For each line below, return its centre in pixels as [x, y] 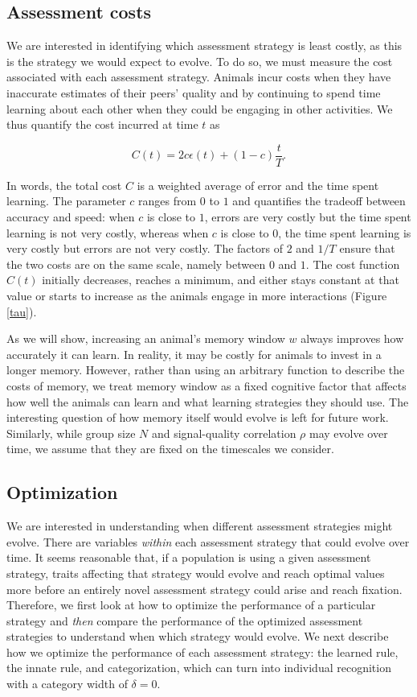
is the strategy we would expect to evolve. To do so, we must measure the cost [200, 61]
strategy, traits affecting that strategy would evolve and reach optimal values [196, 573]
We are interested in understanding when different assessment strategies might [200, 526]
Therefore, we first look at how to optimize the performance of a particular [191, 605]
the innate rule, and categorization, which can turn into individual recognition [199, 668]
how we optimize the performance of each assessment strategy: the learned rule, [202, 652]
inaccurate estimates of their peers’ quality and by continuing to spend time [194, 92]
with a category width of [67, 684]
